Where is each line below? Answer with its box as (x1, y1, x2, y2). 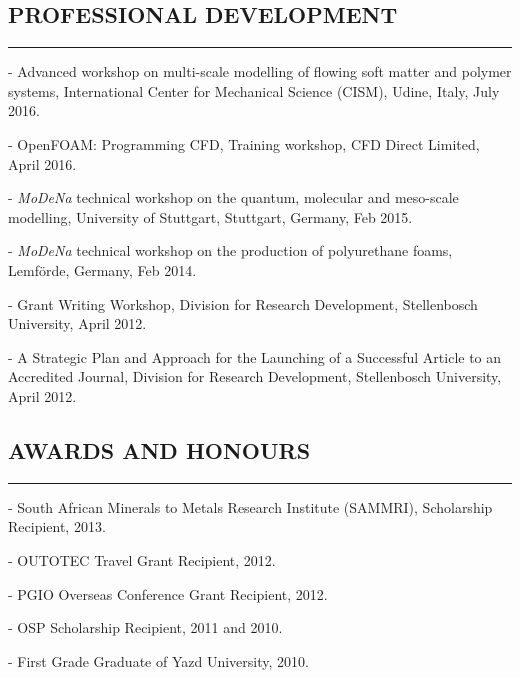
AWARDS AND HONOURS (8, 434, 311, 465)
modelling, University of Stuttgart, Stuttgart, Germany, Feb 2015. (8, 206, 413, 227)
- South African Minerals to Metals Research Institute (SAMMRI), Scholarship (8, 496, 493, 517)
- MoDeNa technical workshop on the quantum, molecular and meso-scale (8, 187, 459, 208)
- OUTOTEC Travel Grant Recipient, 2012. (8, 549, 276, 570)
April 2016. (8, 153, 77, 174)
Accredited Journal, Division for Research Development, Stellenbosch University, (8, 366, 502, 387)
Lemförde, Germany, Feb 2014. (8, 259, 197, 280)
